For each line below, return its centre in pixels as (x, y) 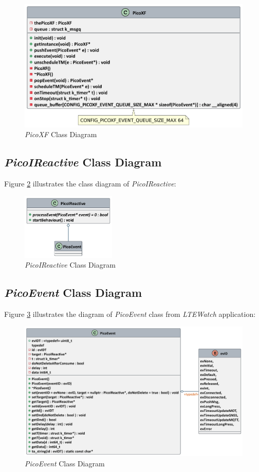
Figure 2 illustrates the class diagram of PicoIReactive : (90, 183)
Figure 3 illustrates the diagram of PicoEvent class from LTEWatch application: (130, 314)
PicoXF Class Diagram (61, 134)
